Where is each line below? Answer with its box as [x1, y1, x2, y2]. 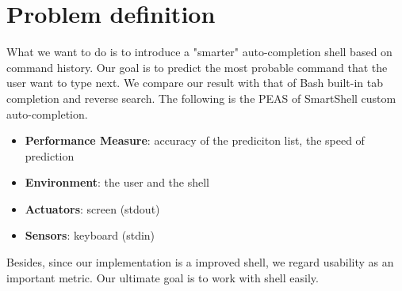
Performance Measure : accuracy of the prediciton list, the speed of [25, 132, 365, 149]
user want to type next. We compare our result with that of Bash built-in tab [6, 74, 384, 91]
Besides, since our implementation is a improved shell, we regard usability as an [6, 254, 394, 270]
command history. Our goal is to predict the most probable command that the [6, 59, 388, 75]
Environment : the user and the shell [25, 174, 209, 191]
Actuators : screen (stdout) [25, 200, 160, 217]
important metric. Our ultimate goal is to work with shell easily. [6, 269, 319, 285]
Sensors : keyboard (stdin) [25, 227, 155, 244]
